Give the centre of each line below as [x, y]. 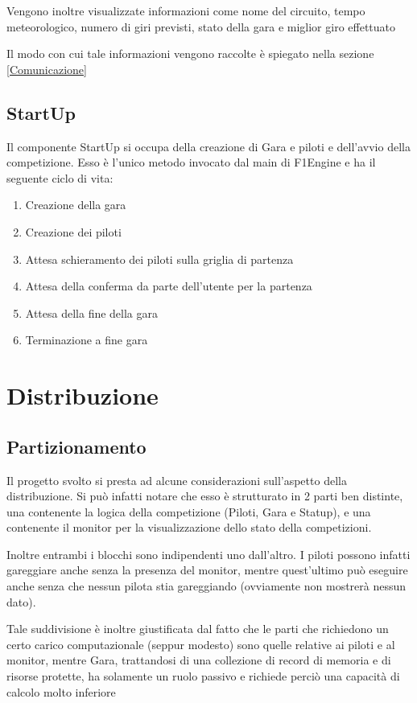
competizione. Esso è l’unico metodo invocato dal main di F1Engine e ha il [191, 162]
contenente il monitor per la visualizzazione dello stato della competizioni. [189, 527]
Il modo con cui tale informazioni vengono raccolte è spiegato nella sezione [190, 53]
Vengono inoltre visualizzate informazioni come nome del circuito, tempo [186, 10]
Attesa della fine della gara [92, 312]
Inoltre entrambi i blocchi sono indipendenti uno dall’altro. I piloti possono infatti [208, 554]
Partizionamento [76, 446]
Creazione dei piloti [73, 231]
